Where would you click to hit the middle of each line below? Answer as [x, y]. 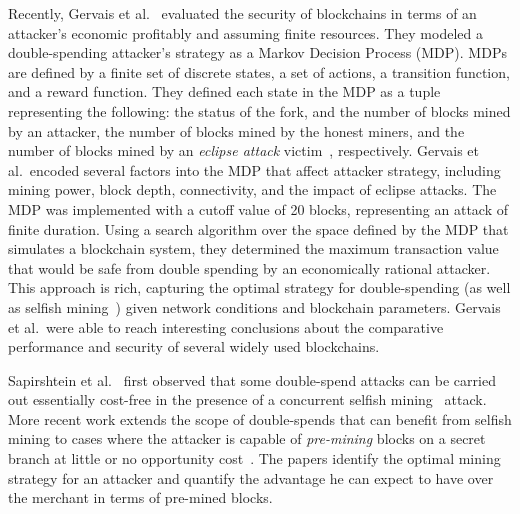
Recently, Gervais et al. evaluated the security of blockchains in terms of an [242, 13]
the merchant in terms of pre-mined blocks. [140, 497]
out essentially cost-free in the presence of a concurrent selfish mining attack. [247, 399]
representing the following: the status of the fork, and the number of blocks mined [259, 110]
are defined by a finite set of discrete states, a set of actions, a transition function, [259, 71]
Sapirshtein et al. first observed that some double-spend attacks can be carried [252, 379]
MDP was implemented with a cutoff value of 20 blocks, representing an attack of [258, 208]
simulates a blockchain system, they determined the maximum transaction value [253, 248]
